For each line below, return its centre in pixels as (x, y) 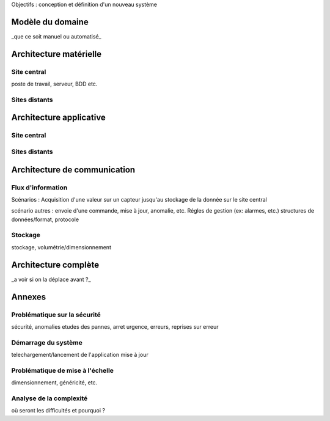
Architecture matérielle (57, 54)
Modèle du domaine (50, 22)
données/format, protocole (45, 219)
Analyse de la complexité (50, 398)
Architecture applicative (59, 118)
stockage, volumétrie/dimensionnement (61, 247)
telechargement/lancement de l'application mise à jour (80, 355)
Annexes (28, 297)
